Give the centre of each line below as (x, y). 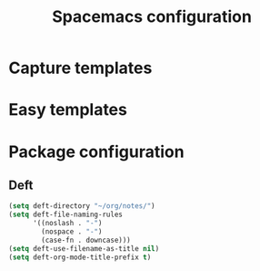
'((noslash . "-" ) (67, 224)
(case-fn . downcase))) (86, 240)
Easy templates (68, 110)
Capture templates (80, 68)
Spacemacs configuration (152, 17)
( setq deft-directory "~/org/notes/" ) (82, 206)
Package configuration (96, 151)
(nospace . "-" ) (72, 232)
